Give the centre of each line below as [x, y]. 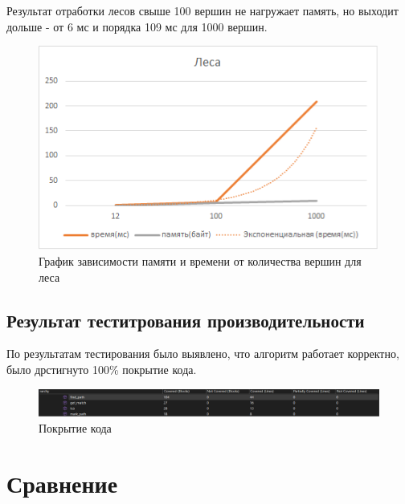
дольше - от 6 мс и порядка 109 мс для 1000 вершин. [137, 26]
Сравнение [62, 483]
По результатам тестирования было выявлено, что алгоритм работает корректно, [203, 354]
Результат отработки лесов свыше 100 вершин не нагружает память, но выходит [202, 10]
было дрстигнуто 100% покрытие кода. [102, 370]
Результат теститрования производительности [186, 320]
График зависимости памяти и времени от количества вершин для [200, 261]
